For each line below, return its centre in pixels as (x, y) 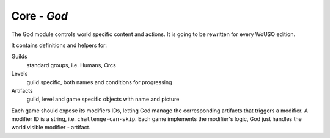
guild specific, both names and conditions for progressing (99, 82)
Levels (20, 74)
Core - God (40, 16)
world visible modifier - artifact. (51, 128)
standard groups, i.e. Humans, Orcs (71, 65)
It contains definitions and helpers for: (59, 45)
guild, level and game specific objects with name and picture (103, 99)
